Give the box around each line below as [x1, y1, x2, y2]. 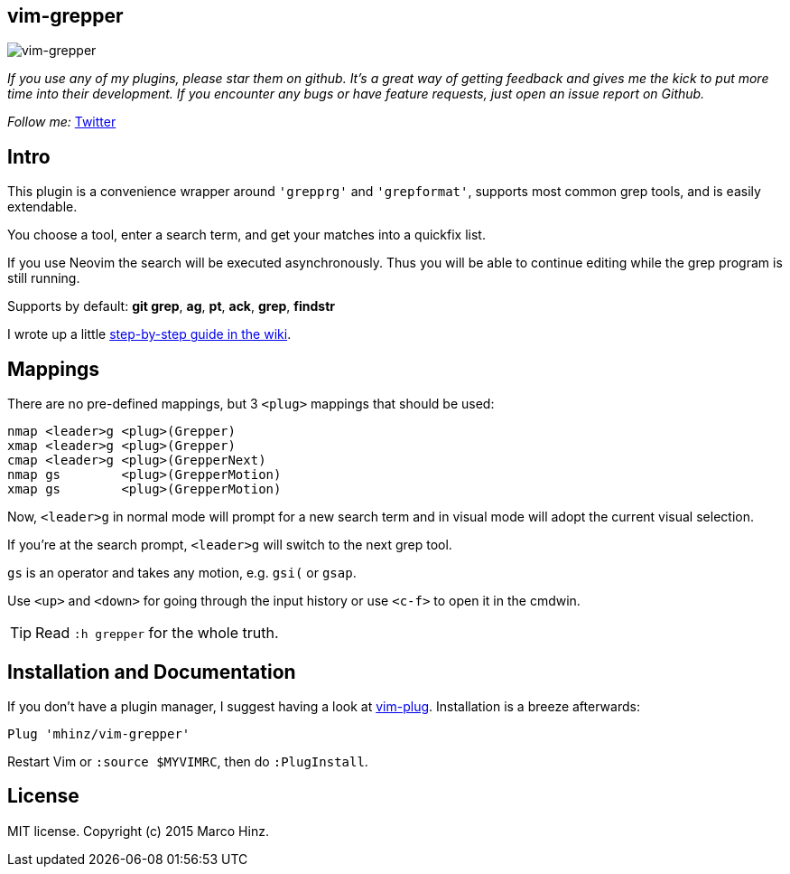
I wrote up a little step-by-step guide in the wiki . [7, 326, 292, 343]
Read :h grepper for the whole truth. [35, 624, 279, 643]
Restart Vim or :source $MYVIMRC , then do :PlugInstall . [7, 753, 368, 769]
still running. [7, 270, 80, 287]
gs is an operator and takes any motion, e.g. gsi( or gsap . [7, 565, 357, 581]
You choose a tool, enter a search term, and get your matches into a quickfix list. [7, 227, 486, 243]
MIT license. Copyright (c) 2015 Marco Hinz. [7, 822, 269, 839]
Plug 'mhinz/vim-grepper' [7, 726, 191, 741]
